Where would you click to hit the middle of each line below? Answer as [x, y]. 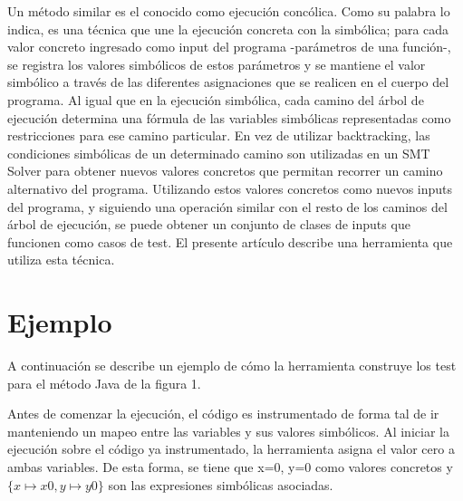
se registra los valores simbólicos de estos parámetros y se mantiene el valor [217, 64]
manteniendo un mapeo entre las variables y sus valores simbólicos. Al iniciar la [228, 431]
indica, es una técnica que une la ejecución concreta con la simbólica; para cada [228, 29]
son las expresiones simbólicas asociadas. [221, 484]
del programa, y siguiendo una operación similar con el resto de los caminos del [227, 206]
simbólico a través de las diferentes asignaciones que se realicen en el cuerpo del [228, 82]
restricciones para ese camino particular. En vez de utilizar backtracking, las [219, 135]
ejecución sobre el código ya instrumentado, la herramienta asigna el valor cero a [231, 449]
